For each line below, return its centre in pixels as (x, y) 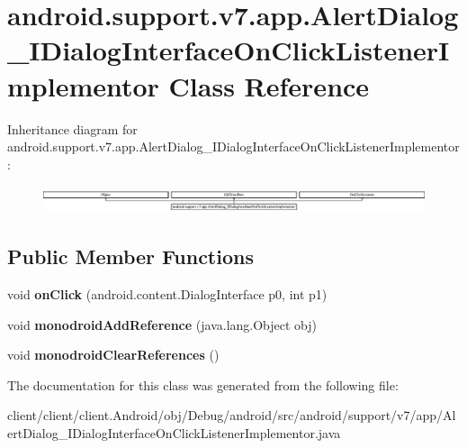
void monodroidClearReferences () (113, 355)
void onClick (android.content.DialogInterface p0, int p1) (167, 293)
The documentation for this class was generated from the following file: (203, 384)
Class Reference (269, 85)
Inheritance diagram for (72, 128)
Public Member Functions (130, 256)
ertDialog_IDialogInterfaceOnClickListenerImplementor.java (174, 432)
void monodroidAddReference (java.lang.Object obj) (162, 324)
